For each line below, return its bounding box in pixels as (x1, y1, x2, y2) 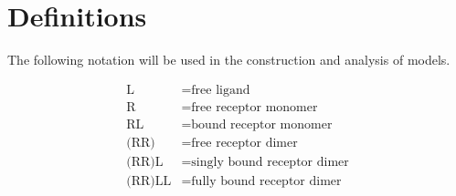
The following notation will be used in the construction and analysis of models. (7, 50, 451, 69)
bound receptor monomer (191, 118, 333, 131)
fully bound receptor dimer (191, 174, 342, 188)
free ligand (191, 83, 250, 97)
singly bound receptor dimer (191, 155, 349, 169)
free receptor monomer (191, 100, 318, 114)
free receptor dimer (191, 136, 298, 150)
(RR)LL (126, 174, 172, 188)
